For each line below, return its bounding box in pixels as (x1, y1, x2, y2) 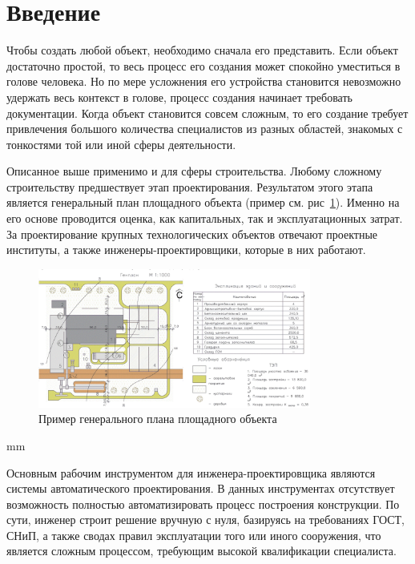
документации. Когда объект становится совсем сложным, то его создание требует (6, 104, 409, 121)
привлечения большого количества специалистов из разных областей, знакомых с (6, 120, 403, 137)
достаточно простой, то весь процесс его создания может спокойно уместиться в (6, 57, 401, 74)
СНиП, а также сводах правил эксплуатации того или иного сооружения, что (6, 526, 381, 543)
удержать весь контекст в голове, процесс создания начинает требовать (6, 88, 353, 105)
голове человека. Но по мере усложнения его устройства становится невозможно (6, 73, 401, 90)
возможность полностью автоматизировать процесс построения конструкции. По (6, 495, 400, 512)
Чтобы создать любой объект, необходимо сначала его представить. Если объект (6, 42, 398, 58)
